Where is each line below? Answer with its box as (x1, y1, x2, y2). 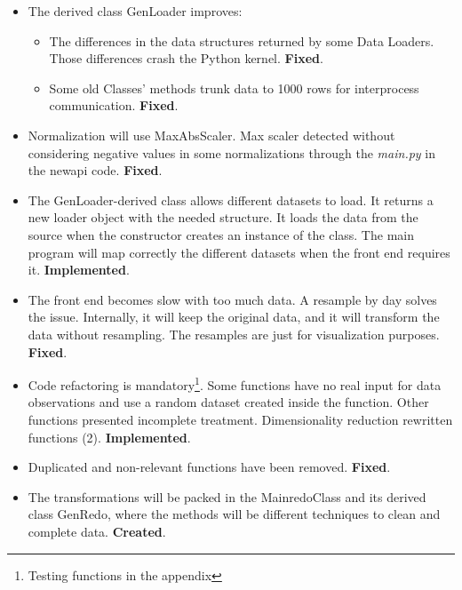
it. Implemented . (28, 260, 130, 279)
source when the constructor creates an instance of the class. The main (28, 225, 414, 243)
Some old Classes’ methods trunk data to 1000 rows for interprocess (49, 78, 419, 97)
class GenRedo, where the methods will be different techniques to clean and (28, 505, 441, 523)
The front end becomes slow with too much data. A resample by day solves (28, 290, 437, 308)
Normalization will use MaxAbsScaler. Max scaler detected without (28, 125, 395, 144)
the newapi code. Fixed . (28, 161, 163, 179)
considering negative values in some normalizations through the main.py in (28, 143, 435, 162)
